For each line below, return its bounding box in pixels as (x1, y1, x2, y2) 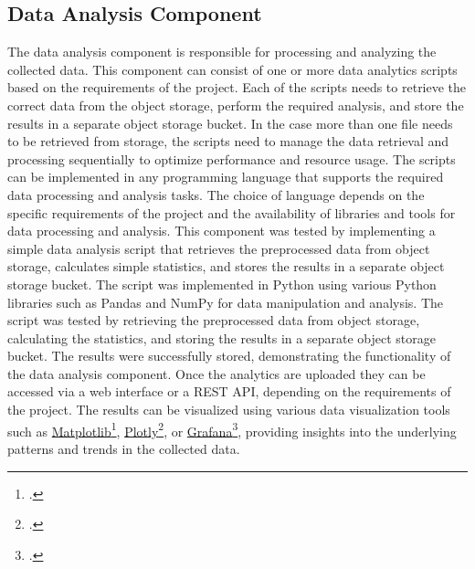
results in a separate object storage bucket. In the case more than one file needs (7, 113, 453, 132)
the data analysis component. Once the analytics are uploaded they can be (7, 364, 426, 383)
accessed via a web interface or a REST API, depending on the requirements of (7, 382, 451, 401)
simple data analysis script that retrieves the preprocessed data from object (7, 238, 430, 258)
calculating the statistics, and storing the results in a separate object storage (7, 328, 436, 347)
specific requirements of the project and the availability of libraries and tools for (7, 203, 456, 222)
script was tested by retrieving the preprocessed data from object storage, (7, 311, 420, 330)
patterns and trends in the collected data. (7, 438, 240, 458)
